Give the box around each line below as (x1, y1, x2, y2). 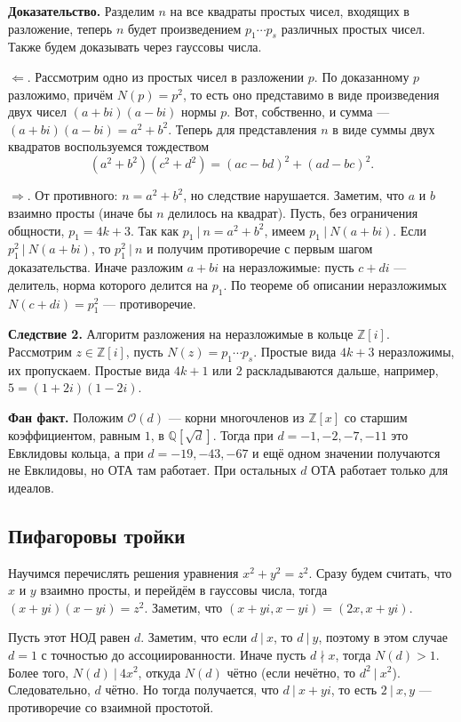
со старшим (344, 408, 408, 426)
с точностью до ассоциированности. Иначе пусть (41, 645, 306, 663)
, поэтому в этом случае (318, 628, 448, 646)
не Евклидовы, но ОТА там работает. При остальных (8, 461, 297, 479)
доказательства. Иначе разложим (8, 258, 184, 277)
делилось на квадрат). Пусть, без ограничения (168, 204, 418, 222)
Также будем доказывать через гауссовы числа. (8, 37, 262, 56)
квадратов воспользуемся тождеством (8, 137, 210, 156)
